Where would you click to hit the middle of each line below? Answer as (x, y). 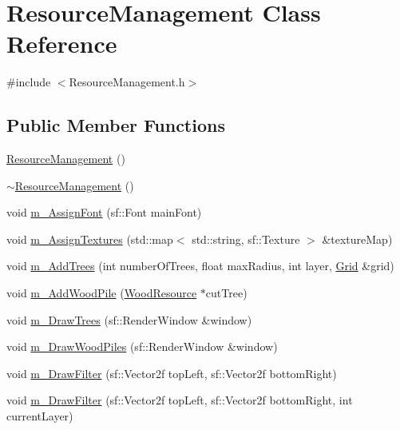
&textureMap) (357, 239)
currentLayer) (40, 416)
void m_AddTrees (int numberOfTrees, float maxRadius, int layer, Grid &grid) (200, 266)
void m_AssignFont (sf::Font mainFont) (104, 212)
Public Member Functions (116, 125)
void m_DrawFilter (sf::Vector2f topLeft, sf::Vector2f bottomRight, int (180, 400)
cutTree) (226, 293)
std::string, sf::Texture (246, 239)
